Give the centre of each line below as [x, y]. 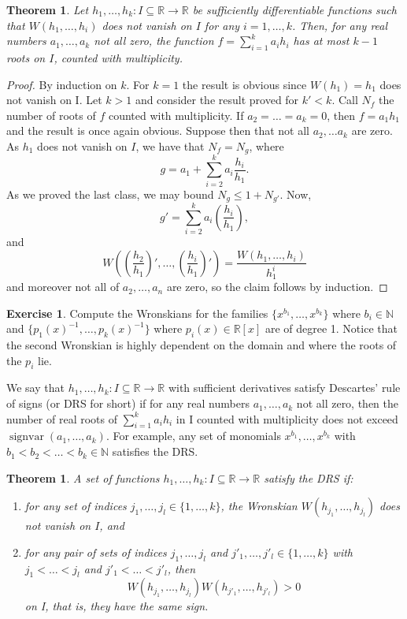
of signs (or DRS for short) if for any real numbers [128, 403]
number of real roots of [62, 418]
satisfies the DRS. [155, 451]
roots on [26, 57]
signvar [26, 437]
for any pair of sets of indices [96, 552]
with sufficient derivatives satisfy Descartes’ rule [284, 388]
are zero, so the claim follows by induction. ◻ [277, 287]
